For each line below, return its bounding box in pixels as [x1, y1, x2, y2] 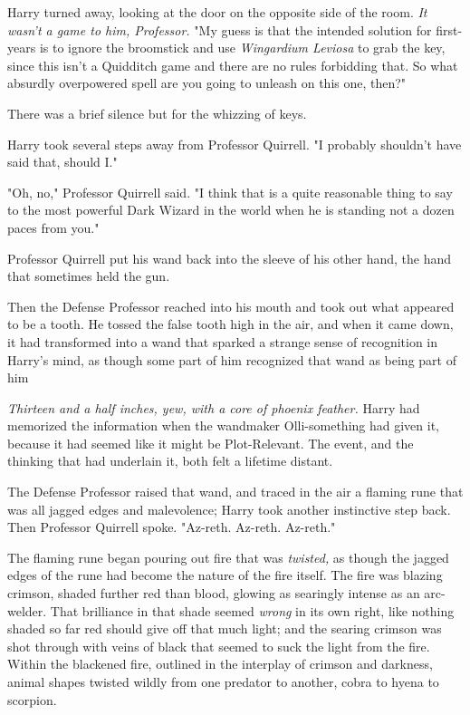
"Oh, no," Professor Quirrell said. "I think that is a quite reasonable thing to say [7, 182, 453, 201]
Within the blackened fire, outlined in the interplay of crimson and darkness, [7, 654, 433, 673]
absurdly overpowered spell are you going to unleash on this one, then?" [7, 73, 407, 92]
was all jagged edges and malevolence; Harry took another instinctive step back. [7, 499, 451, 518]
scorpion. [7, 690, 57, 709]
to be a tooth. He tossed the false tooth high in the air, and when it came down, [7, 314, 454, 333]
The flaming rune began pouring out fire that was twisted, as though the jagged [7, 547, 449, 566]
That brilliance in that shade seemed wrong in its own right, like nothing [50, 601, 455, 620]
